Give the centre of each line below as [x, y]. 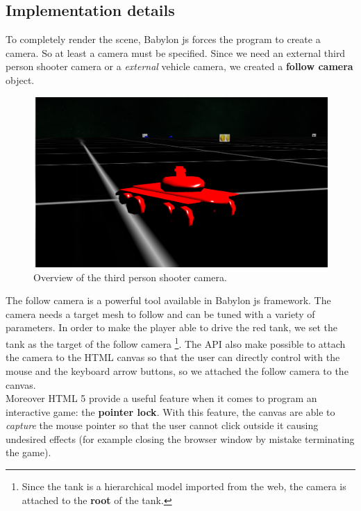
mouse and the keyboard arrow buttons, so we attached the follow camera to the [177, 370]
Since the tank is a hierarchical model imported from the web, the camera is [184, 486]
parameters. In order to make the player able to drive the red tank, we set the [171, 327]
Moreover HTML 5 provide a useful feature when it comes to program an [161, 398]
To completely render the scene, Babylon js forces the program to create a [163, 39]
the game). [28, 452]
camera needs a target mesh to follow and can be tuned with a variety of [160, 313]
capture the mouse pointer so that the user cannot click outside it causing [162, 425]
